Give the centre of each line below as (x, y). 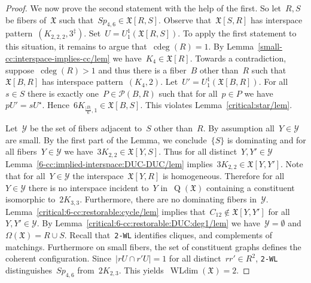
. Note (292, 163)
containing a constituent (250, 187)
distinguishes (29, 270)
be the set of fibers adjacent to (86, 127)
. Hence (56, 105)
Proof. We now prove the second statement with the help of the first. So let (144, 8)
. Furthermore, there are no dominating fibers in (168, 199)
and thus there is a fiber (142, 70)
